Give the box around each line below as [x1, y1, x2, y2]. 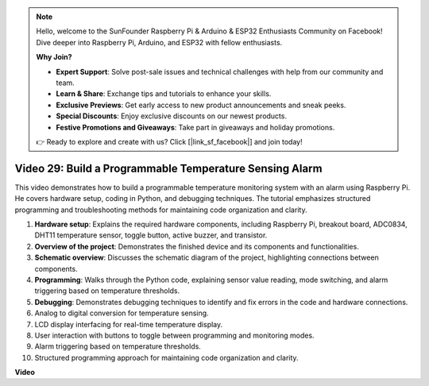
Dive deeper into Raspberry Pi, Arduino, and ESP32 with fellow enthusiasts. [36, 37, 283, 47]
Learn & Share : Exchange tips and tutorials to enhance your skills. [56, 89, 272, 98]
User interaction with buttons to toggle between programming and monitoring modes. [34, 330, 315, 340]
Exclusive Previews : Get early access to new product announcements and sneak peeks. [56, 100, 346, 110]
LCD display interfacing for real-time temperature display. [34, 319, 223, 329]
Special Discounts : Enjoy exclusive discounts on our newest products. [56, 111, 288, 121]
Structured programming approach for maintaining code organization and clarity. [34, 353, 299, 362]
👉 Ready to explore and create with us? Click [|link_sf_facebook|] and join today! [36, 137, 303, 146]
